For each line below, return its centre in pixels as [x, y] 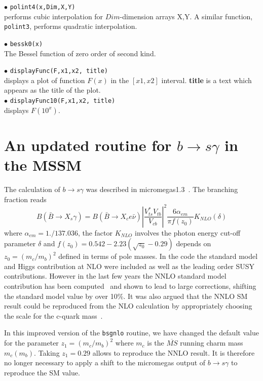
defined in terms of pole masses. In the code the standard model [158, 256]
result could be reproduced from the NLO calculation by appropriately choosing [128, 306]
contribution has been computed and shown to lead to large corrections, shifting [130, 286]
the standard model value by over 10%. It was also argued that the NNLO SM [126, 296]
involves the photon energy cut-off [188, 232]
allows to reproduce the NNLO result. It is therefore [174, 352]
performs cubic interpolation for [54, 16]
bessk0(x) [26, 44]
